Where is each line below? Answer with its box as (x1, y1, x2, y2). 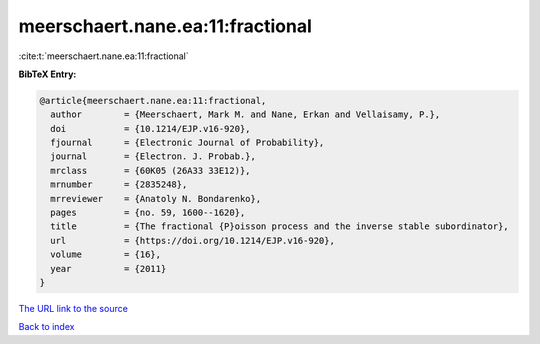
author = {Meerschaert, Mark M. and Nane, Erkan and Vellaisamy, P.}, (50, 109, 441, 120)
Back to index (18, 321, 75, 333)
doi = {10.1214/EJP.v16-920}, (50, 123, 251, 134)
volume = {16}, (50, 249, 162, 260)
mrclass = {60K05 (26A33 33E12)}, (50, 165, 251, 176)
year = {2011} (50, 263, 167, 274)
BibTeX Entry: (18, 68, 77, 80)
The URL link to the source (18, 302, 129, 314)
